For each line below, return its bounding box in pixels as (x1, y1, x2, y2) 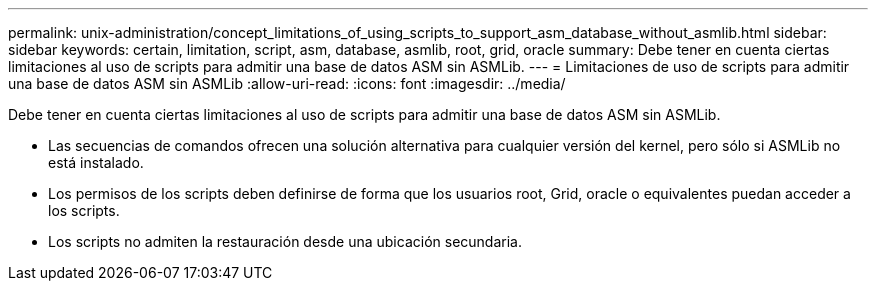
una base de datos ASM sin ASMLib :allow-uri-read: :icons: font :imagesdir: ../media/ (8, 75, 566, 92)
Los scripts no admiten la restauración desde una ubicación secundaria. (48, 233, 522, 250)
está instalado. (48, 154, 144, 171)
